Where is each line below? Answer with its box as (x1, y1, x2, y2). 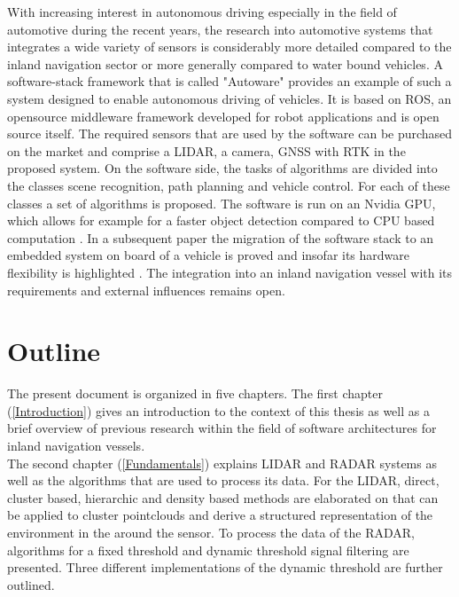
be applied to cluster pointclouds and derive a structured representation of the (7, 506, 433, 524)
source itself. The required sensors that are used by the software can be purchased (7, 124, 453, 143)
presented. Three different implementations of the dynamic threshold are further (7, 558, 443, 577)
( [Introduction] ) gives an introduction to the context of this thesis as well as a (7, 401, 430, 420)
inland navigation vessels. (7, 436, 145, 454)
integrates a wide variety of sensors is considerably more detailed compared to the (7, 37, 452, 56)
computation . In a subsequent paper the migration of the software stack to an (7, 228, 434, 247)
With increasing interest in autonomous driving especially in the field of (7, 3, 397, 20)
